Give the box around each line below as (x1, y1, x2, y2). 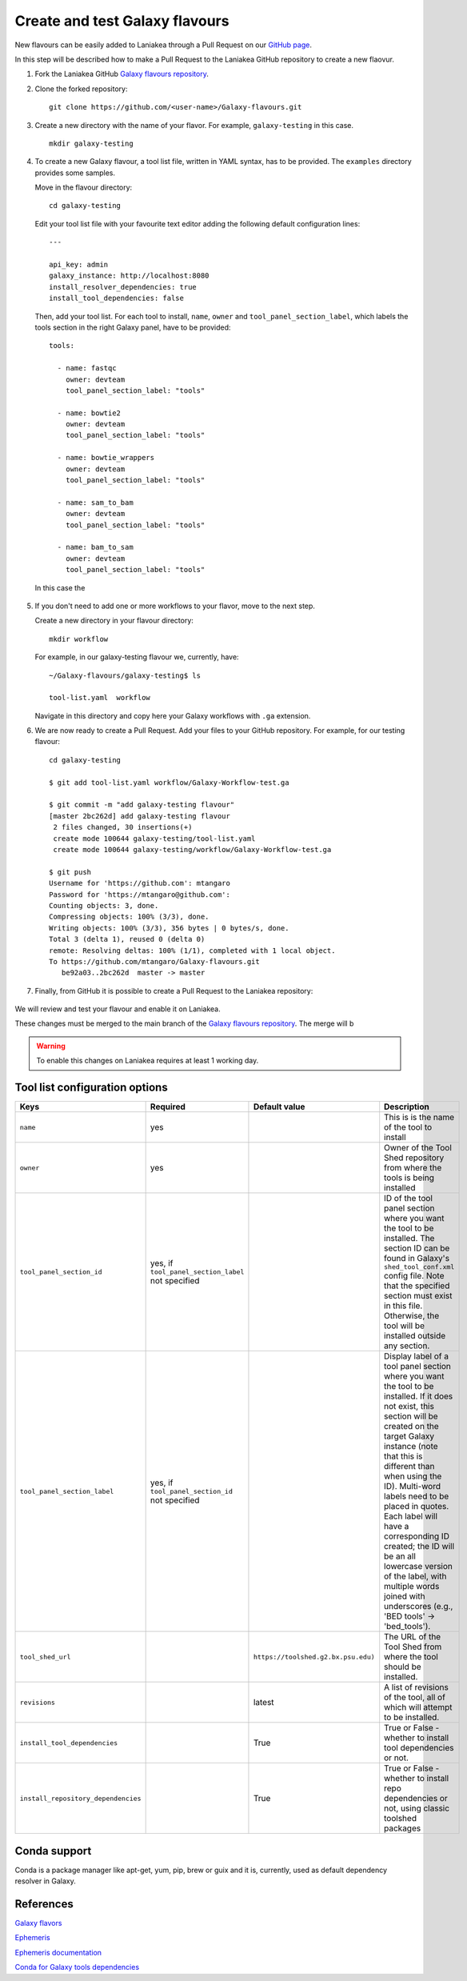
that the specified (384, 1280, 450, 1291)
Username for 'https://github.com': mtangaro (49, 878, 231, 888)
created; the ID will (384, 1541, 455, 1552)
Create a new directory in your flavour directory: (34, 616, 194, 626)
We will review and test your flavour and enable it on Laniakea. (14, 1004, 221, 1014)
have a (384, 1521, 409, 1532)
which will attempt (384, 1702, 453, 1713)
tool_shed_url (19, 1652, 71, 1661)
